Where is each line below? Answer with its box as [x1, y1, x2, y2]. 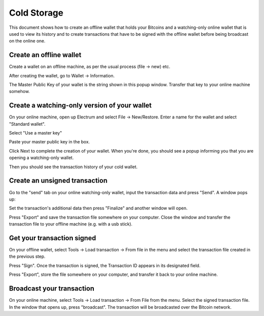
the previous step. [9, 253, 46, 259]
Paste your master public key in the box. [9, 139, 90, 145]
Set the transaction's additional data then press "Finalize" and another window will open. [9, 205, 188, 211]
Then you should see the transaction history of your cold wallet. [9, 164, 138, 170]
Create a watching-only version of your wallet [9, 101, 152, 110]
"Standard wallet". [9, 121, 46, 127]
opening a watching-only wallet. [9, 155, 74, 161]
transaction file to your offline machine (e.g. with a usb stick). [9, 221, 133, 227]
